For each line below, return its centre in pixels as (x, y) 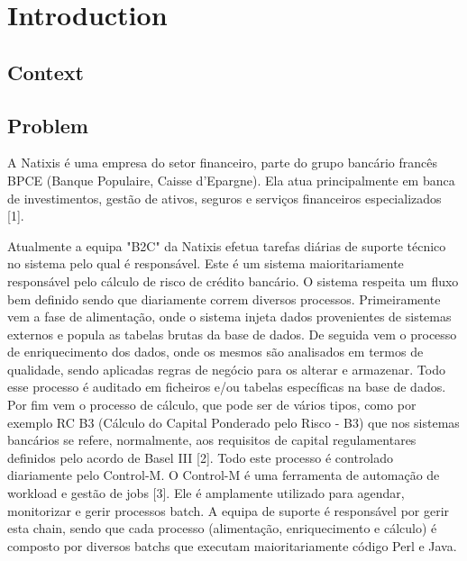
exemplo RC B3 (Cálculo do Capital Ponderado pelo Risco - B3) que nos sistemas (233, 422)
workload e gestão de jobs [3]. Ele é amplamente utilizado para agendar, (206, 493)
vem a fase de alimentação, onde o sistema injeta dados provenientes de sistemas (229, 317)
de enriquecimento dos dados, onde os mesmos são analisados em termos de (215, 352)
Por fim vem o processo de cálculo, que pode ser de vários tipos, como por (212, 405)
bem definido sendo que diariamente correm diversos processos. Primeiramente (224, 299)
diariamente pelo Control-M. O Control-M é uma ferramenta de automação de (224, 475)
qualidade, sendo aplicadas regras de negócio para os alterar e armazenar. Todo (226, 369)
